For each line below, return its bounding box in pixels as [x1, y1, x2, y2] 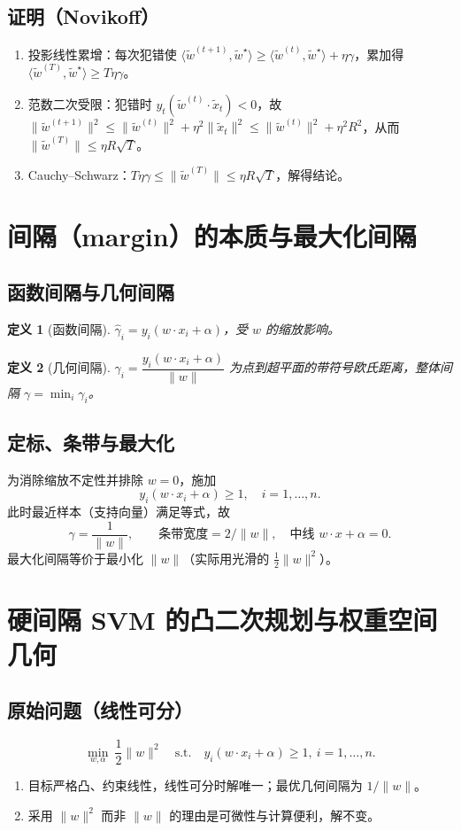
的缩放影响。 [265, 320, 341, 338]
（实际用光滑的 [182, 548, 270, 567]
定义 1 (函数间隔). [7, 320, 111, 338]
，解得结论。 [275, 165, 350, 183]
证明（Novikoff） [7, 3, 159, 30]
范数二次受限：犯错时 [27, 94, 152, 113]
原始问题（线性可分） [7, 696, 193, 724]
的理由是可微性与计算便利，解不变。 [169, 805, 380, 824]
